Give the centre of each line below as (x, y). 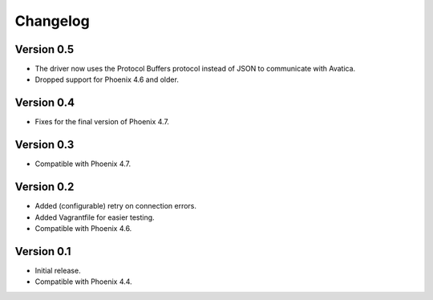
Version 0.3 (45, 145)
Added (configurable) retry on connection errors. (115, 206)
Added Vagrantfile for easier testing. (95, 217)
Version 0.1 (43, 251)
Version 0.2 (45, 187)
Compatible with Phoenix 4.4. (83, 282)
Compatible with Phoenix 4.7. (83, 164)
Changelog (52, 21)
